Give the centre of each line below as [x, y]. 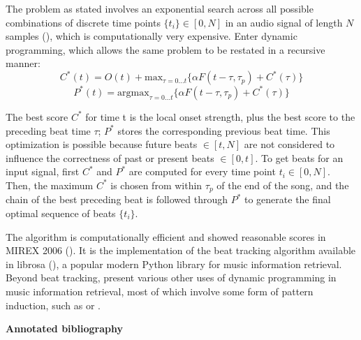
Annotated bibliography [64, 328]
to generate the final [287, 199]
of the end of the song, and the [283, 185]
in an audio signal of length [284, 22]
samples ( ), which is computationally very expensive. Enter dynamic [152, 36]
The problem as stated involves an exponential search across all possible [160, 8]
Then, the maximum [50, 185]
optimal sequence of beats [61, 213]
